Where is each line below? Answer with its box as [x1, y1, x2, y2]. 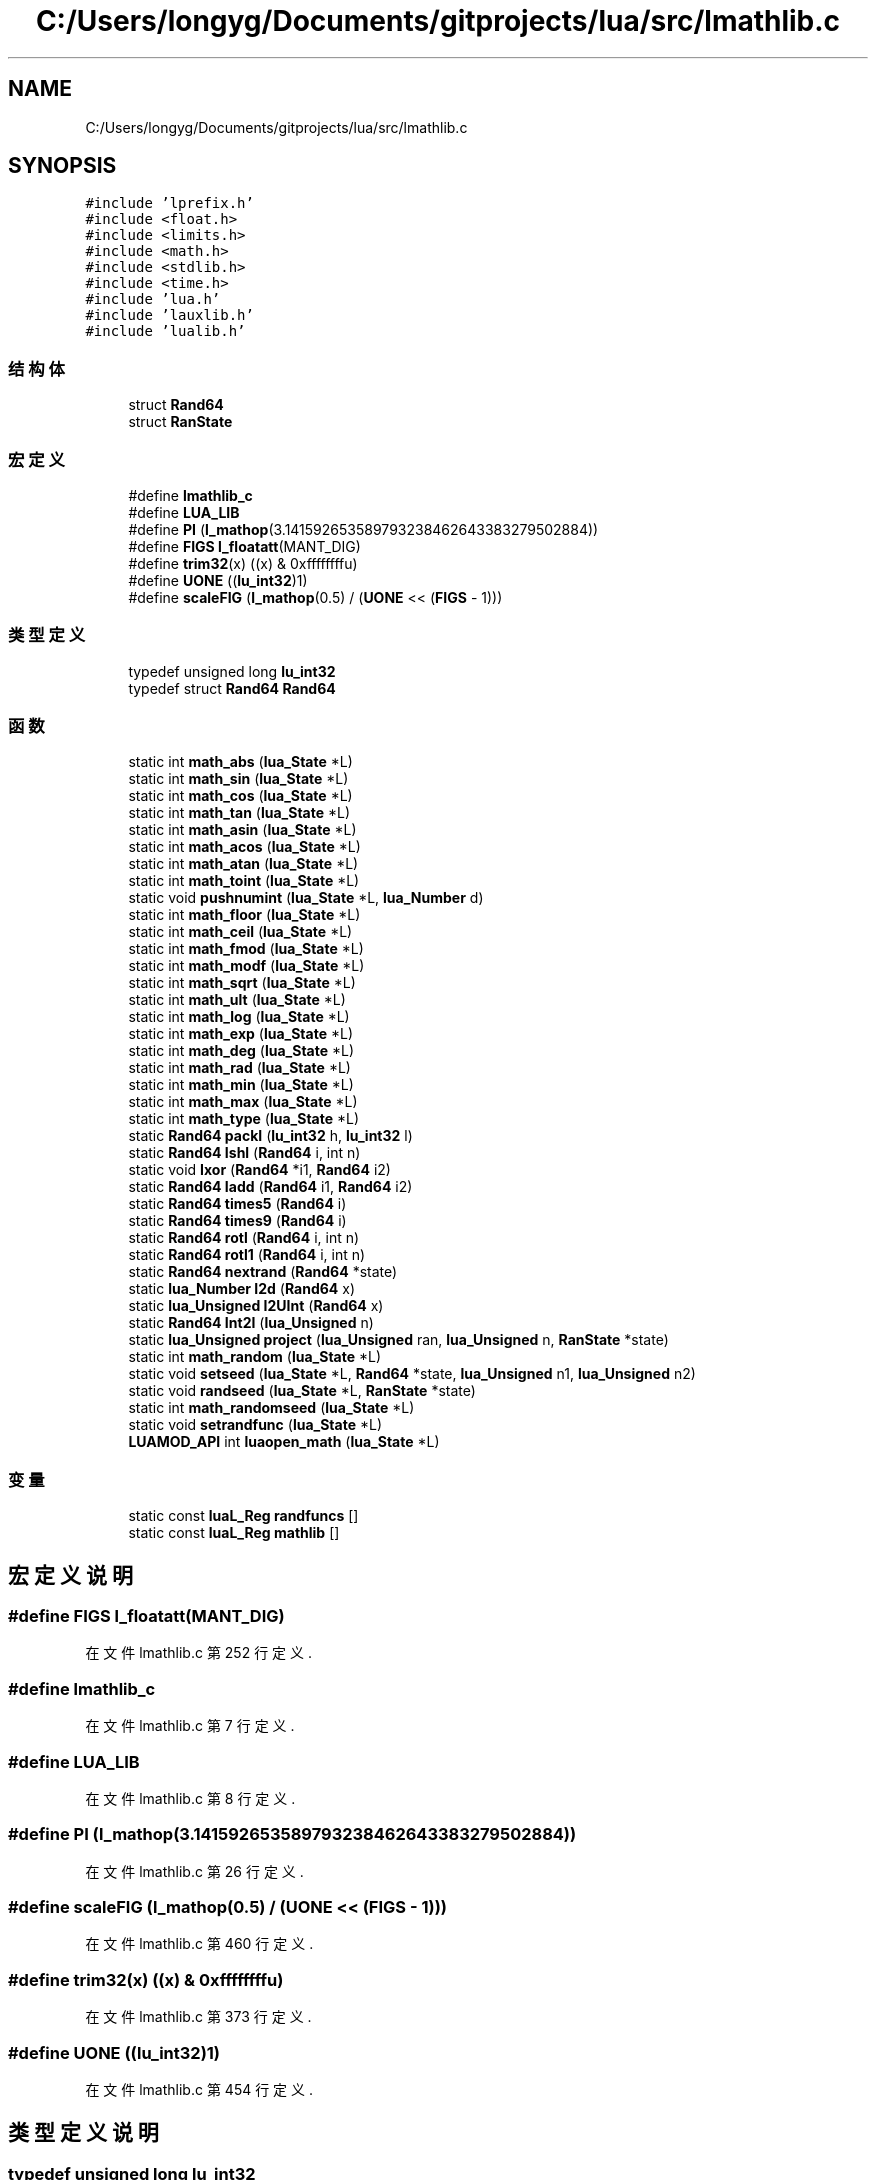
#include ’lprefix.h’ [85, 195, 254, 212]
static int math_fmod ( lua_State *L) [128, 940, 364, 958]
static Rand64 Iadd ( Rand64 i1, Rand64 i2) [128, 1178, 413, 1196]
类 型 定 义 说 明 [8, 2120, 159, 2146]
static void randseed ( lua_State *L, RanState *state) [128, 1382, 476, 1400]
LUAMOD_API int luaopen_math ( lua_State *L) [128, 1433, 440, 1451]
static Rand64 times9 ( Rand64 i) [128, 1212, 347, 1230]
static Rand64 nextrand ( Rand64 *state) [128, 1263, 398, 1281]
